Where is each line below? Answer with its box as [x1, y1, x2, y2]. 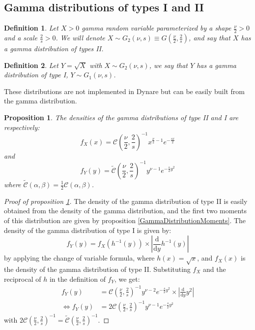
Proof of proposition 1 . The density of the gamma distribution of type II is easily [4, 196, 248, 206]
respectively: [4, 122, 40, 132]
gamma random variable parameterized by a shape [82, 23, 231, 33]
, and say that [189, 33, 230, 43]
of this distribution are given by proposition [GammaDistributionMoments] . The [4, 215, 246, 226]
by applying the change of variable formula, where [4, 253, 155, 263]
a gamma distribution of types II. [4, 43, 104, 54]
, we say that [149, 60, 188, 70]
